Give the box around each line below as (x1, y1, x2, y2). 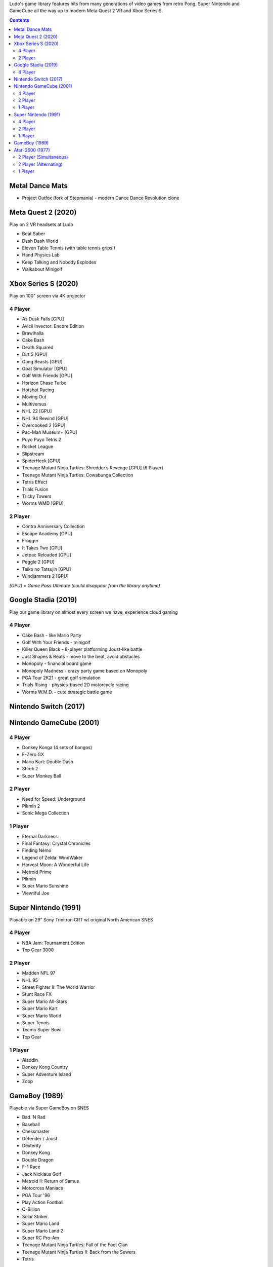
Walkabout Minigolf (22, 266, 63, 272)
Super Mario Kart (22, 1005, 58, 1012)
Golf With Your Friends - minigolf (22, 639, 90, 646)
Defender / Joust (22, 1135, 58, 1141)
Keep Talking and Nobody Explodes (22, 259, 97, 265)
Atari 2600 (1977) (14, 147, 50, 153)
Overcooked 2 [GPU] (22, 422, 66, 428)
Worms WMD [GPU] (22, 500, 64, 506)
